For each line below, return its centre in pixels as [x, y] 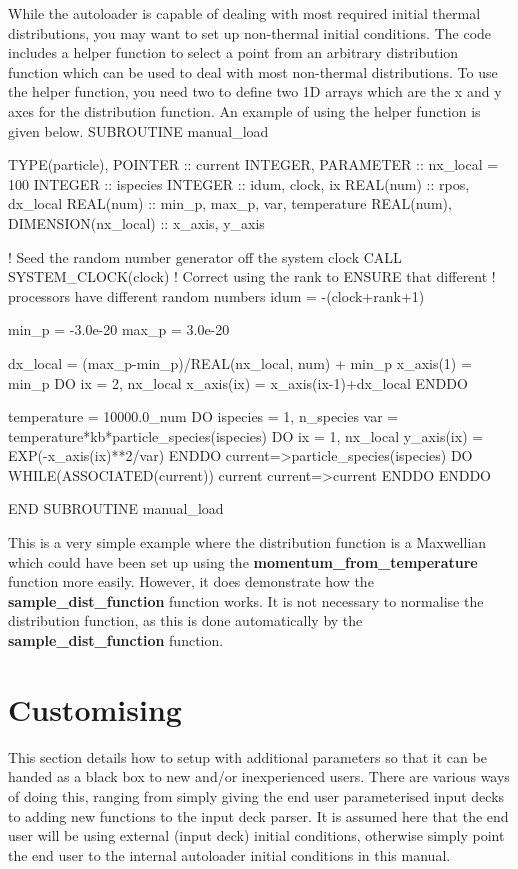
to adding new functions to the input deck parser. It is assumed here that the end [258, 815]
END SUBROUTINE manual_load [116, 508]
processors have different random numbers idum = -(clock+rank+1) [216, 295]
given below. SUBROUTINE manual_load [138, 130]
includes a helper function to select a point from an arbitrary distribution [233, 52]
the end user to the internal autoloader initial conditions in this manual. [229, 854]
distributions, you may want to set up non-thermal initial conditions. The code [250, 32]
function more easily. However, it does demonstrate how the [191, 581]
